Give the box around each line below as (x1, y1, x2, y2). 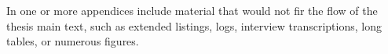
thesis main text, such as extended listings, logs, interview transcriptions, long (6, 17, 382, 34)
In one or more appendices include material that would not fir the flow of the (6, 2, 378, 18)
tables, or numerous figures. (6, 33, 139, 49)
